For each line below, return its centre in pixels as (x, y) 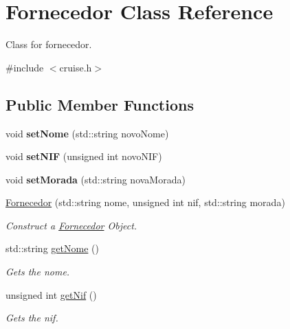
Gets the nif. (32, 318)
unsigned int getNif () (51, 294)
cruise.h (76, 67)
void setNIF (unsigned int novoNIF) (84, 156)
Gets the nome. (38, 272)
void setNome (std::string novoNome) (87, 133)
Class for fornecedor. (49, 44)
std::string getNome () (52, 248)
